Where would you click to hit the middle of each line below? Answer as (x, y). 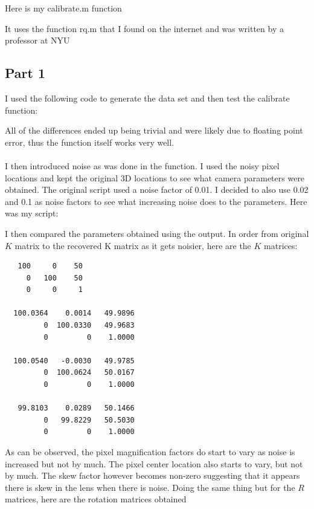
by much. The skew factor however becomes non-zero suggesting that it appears (152, 475)
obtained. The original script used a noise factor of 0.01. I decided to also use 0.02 (157, 190)
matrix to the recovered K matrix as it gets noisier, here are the (133, 245)
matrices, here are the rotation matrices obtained (96, 499)
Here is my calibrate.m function (63, 8)
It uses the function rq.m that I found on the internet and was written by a (144, 28)
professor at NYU (37, 40)
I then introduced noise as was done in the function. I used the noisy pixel (142, 165)
